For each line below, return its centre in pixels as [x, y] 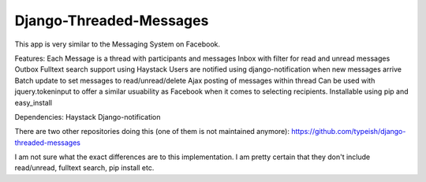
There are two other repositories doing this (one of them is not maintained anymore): [152, 132]
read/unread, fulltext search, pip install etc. [84, 168]
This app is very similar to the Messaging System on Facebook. [118, 44]
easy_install [34, 102]
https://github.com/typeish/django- [348, 132]
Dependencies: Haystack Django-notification [88, 117]
